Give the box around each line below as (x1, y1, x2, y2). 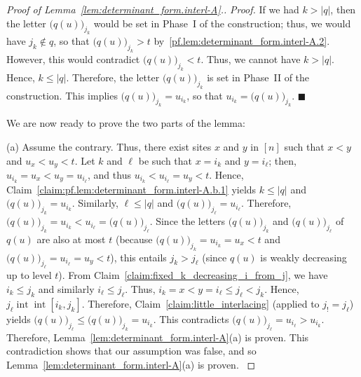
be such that (138, 153, 193, 167)
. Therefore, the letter (66, 69, 160, 84)
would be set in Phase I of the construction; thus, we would (93, 15, 351, 30)
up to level (6, 268, 52, 282)
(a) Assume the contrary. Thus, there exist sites (6, 139, 212, 153)
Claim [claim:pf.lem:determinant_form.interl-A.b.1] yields (6, 181, 257, 196)
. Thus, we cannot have (200, 52, 301, 67)
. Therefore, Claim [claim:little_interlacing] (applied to (81, 296, 320, 310)
